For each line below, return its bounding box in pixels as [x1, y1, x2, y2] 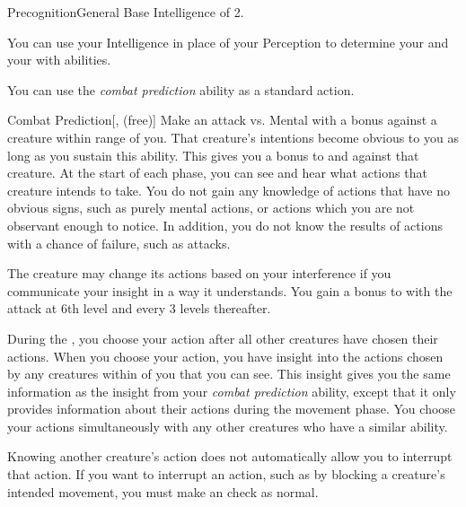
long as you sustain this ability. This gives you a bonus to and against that [7, 145, 419, 164]
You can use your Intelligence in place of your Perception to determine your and [7, 32, 449, 51]
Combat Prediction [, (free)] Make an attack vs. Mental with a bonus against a [7, 110, 437, 129]
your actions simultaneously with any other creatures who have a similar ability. [7, 416, 448, 435]
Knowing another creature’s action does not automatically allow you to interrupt [7, 447, 453, 466]
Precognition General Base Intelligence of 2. [7, 3, 244, 21]
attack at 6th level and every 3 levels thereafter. [7, 299, 271, 318]
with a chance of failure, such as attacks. [7, 233, 231, 252]
